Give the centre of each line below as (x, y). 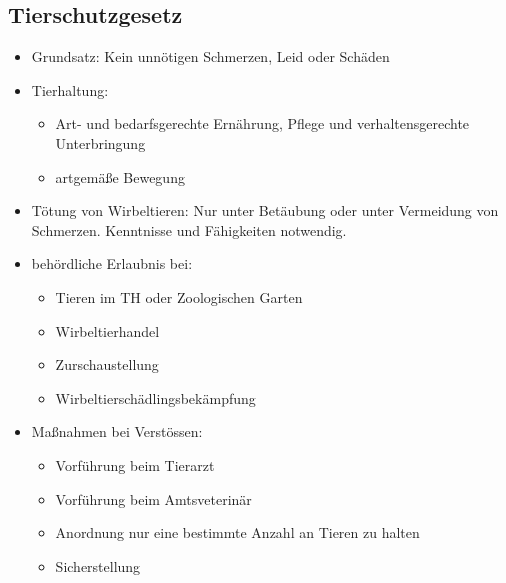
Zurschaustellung (107, 364)
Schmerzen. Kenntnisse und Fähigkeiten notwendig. (189, 229)
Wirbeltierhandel (107, 330)
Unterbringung (100, 142)
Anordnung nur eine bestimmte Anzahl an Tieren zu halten (237, 532)
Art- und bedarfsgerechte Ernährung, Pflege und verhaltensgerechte (262, 123)
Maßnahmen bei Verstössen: (117, 431)
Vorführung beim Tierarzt (135, 464)
